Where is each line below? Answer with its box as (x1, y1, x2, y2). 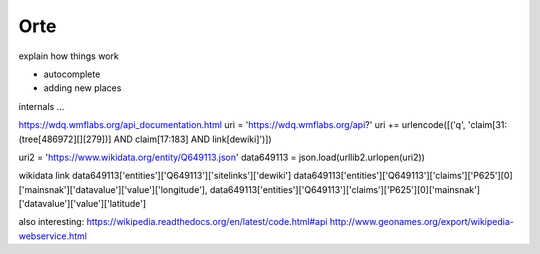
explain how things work (18, 50, 119, 62)
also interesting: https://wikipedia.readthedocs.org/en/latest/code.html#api (18, 216, 328, 228)
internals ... (18, 100, 65, 112)
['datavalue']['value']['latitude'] (18, 198, 147, 210)
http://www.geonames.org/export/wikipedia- (329, 216, 514, 228)
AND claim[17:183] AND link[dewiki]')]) (113, 133, 272, 145)
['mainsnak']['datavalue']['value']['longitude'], (18, 183, 208, 195)
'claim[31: (467, 119, 508, 131)
